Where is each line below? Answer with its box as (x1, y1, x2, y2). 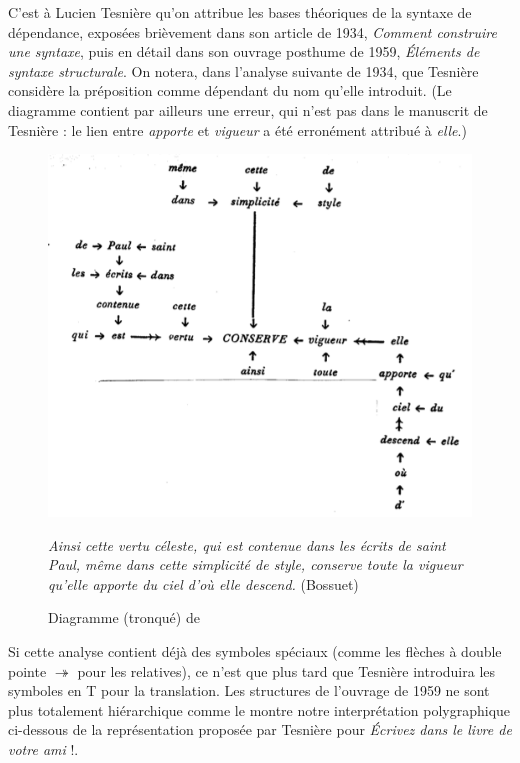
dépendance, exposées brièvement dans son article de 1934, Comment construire (8, 21, 497, 42)
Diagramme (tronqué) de (48, 607, 200, 628)
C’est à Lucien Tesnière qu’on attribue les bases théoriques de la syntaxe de (8, 2, 472, 22)
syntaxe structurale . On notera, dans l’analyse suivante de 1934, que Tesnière (8, 60, 479, 81)
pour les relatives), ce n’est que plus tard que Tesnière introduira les (77, 660, 496, 681)
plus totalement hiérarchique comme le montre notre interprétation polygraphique (8, 699, 511, 720)
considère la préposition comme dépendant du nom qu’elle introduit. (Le (8, 80, 452, 101)
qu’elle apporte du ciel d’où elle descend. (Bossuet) (48, 573, 359, 594)
